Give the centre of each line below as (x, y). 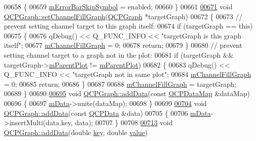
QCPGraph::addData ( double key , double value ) (76, 132)
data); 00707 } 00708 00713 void (124, 123)
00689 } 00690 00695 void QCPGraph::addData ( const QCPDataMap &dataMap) (127, 93)
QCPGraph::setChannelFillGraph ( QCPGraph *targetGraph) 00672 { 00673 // (123, 16)
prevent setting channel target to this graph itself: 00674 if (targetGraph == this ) (128, 26)
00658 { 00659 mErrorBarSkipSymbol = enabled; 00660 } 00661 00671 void (118, 6)
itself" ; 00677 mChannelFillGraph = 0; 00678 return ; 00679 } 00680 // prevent (123, 45)
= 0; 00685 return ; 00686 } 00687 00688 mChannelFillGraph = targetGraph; (120, 84)
